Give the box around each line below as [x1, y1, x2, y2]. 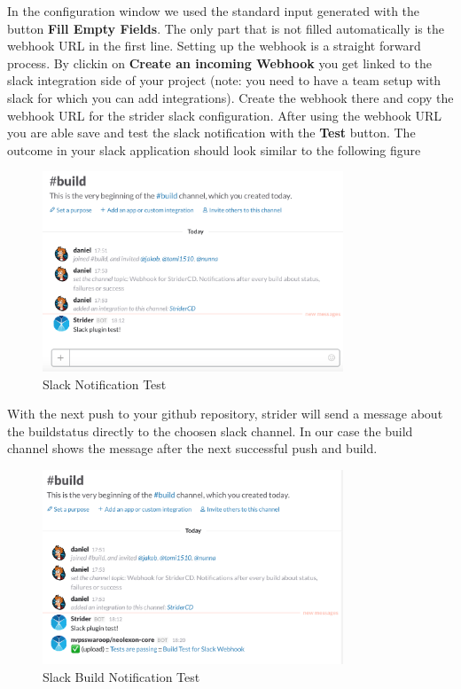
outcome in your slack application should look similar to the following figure [7, 140, 421, 159]
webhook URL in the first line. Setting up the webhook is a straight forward [7, 36, 421, 55]
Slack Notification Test [43, 374, 167, 393]
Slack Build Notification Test [43, 668, 200, 686]
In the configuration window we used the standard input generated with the [7, 2, 420, 20]
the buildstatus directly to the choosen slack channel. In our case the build [7, 421, 413, 440]
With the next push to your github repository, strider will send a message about [7, 404, 443, 423]
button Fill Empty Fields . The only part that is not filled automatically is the [7, 19, 444, 37]
